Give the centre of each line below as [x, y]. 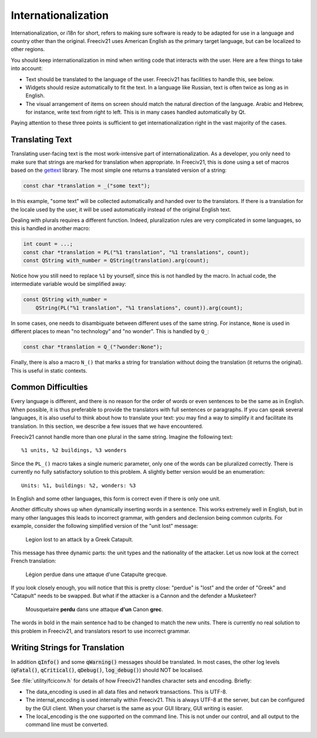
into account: [27, 68]
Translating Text [41, 140]
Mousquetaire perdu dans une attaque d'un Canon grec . [95, 609]
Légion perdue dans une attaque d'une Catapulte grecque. [96, 574]
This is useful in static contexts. [49, 370]
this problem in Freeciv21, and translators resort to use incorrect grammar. [101, 631]
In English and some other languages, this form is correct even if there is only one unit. [116, 498]
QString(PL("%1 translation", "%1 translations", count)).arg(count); [139, 308]
